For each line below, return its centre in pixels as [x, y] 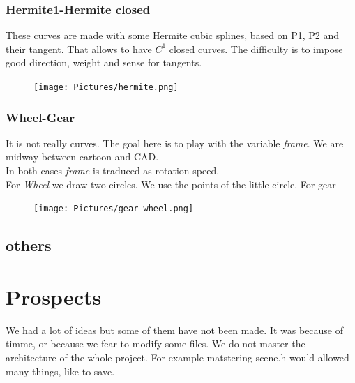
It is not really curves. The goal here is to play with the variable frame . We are [175, 143]
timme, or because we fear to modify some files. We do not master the [156, 344]
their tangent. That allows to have [79, 48]
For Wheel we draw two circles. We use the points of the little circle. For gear [171, 184]
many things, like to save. [60, 371]
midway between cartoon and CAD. [82, 157]
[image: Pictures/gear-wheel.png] [114, 209]
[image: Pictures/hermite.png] [106, 87]
